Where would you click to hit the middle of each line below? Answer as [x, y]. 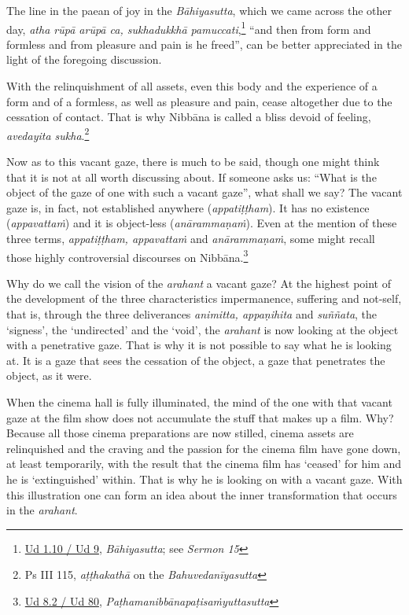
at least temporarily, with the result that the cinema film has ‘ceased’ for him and [204, 464]
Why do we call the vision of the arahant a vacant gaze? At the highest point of [199, 283]
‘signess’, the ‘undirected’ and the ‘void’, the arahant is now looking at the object [203, 329]
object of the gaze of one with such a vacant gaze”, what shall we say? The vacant [204, 192]
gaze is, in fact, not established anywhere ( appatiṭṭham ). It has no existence [188, 207]
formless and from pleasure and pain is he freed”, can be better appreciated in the [204, 44]
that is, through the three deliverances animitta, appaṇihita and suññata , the [192, 314]
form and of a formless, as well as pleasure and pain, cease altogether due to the [199, 101]
